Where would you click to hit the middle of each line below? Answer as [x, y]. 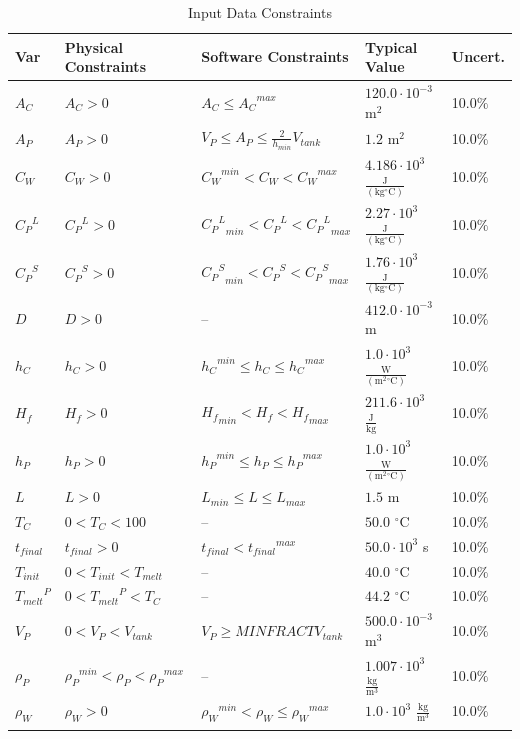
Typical [391, 46]
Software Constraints [275, 56]
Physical [93, 46]
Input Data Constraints [260, 12]
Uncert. [478, 56]
